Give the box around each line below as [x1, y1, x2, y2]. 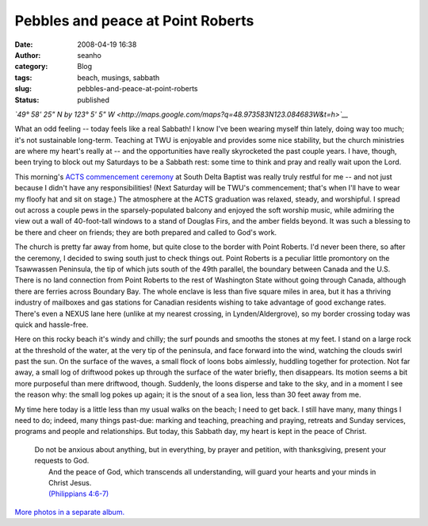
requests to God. [34, 456, 90, 466]
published [77, 95, 110, 105]
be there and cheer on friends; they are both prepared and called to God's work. [14, 227, 277, 237]
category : [14, 62, 48, 71]
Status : [14, 95, 40, 105]
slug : [14, 84, 32, 94]
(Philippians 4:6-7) [48, 489, 109, 499]
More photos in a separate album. [14, 507, 125, 516]
